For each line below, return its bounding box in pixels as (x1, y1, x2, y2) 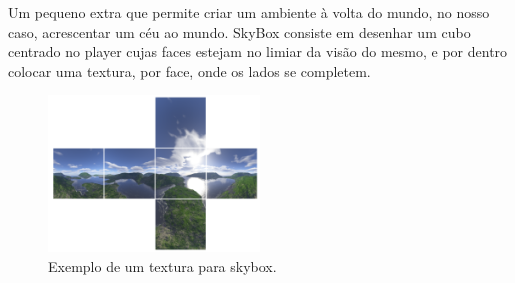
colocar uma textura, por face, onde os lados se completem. (8, 60, 371, 81)
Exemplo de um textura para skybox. (48, 255, 277, 276)
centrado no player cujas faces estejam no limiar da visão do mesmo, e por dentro (8, 41, 508, 62)
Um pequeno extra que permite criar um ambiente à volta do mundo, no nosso (8, 2, 490, 22)
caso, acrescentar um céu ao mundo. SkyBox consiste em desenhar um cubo (8, 21, 471, 42)
